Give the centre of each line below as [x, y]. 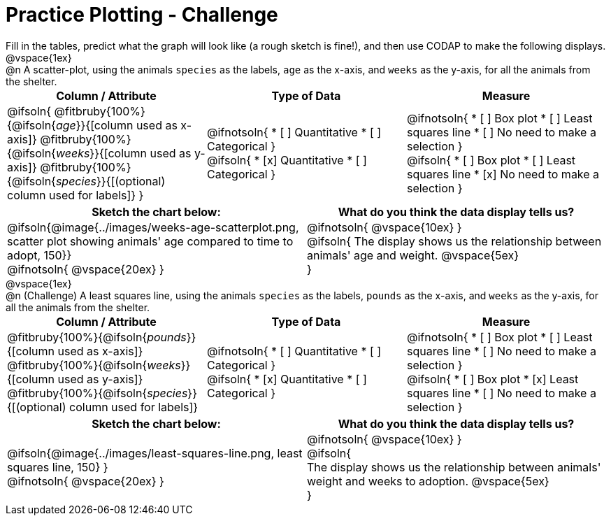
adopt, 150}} [39, 255]
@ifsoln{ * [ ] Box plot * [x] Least [493, 379]
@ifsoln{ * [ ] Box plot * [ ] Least [491, 160]
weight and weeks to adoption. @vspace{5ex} [428, 481]
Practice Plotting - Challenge [142, 15]
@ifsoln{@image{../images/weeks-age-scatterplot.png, [153, 227]
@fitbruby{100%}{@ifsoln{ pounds [97, 337]
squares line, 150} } [58, 467]
